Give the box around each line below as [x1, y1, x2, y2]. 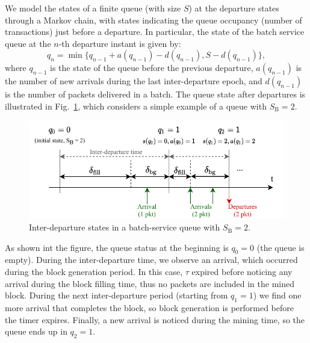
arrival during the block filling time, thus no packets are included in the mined [5, 277, 295, 289]
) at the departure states [188, 2, 279, 14]
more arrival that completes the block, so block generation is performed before [5, 301, 294, 314]
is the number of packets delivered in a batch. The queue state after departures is [5, 88, 306, 100]
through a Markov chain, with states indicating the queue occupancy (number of [5, 13, 302, 26]
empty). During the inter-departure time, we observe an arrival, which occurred [5, 253, 298, 266]
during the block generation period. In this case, [5, 265, 183, 278]
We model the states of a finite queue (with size [5, 2, 181, 14]
